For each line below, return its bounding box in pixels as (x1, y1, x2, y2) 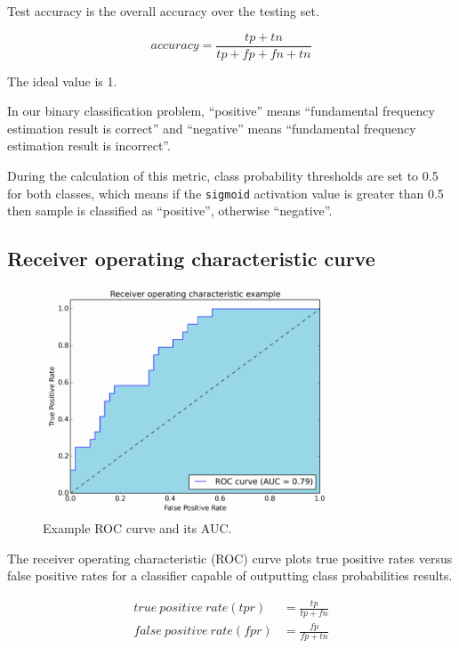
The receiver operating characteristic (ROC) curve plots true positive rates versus (7, 548, 453, 567)
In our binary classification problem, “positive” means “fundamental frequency (7, 101, 435, 120)
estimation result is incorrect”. (7, 136, 171, 155)
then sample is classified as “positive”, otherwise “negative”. (7, 201, 333, 220)
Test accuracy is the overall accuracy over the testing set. (7, 2, 319, 20)
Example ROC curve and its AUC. (43, 519, 232, 538)
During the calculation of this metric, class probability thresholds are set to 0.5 (7, 166, 439, 185)
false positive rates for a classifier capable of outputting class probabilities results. (7, 566, 453, 585)
